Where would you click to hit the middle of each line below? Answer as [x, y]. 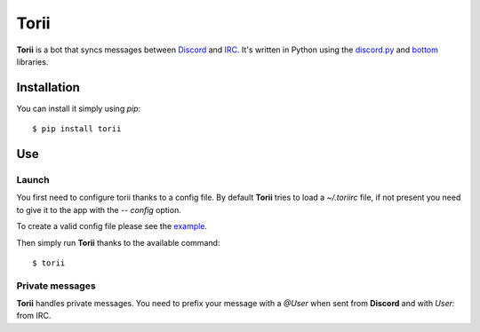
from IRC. [34, 316]
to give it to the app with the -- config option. [99, 209]
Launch [33, 180]
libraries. [32, 61]
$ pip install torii [77, 129]
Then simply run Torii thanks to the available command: [118, 242]
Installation [48, 87]
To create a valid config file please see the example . [112, 226]
